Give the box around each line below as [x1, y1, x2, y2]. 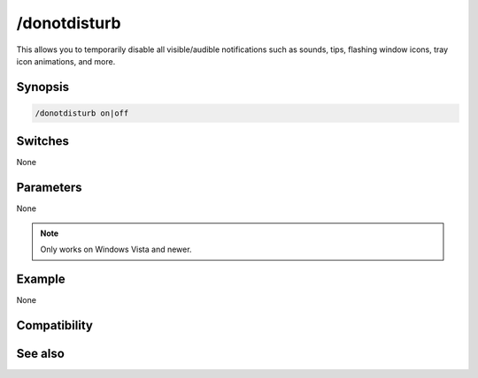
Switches [16, 133, 70, 149]
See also [16, 345, 66, 361]
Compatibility [16, 318, 93, 333]
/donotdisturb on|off [35, 108, 129, 118]
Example [16, 271, 66, 286]
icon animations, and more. [16, 56, 116, 66]
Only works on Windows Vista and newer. [40, 244, 192, 255]
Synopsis [16, 79, 70, 94]
